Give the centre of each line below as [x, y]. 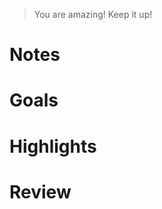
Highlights [53, 146]
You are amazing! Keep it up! [93, 14]
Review [40, 191]
